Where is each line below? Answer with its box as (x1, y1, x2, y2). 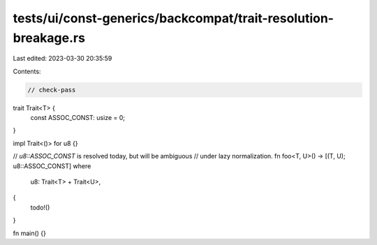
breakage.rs (13, 30, 85, 45)
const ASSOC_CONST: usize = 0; (30, 114, 126, 122)
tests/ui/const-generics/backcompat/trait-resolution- (13, 10, 334, 26)
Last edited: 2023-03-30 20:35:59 (13, 54, 112, 63)
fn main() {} (13, 229, 47, 237)
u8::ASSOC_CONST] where (13, 161, 91, 170)
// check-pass (27, 86, 76, 94)
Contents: (13, 67, 41, 75)
